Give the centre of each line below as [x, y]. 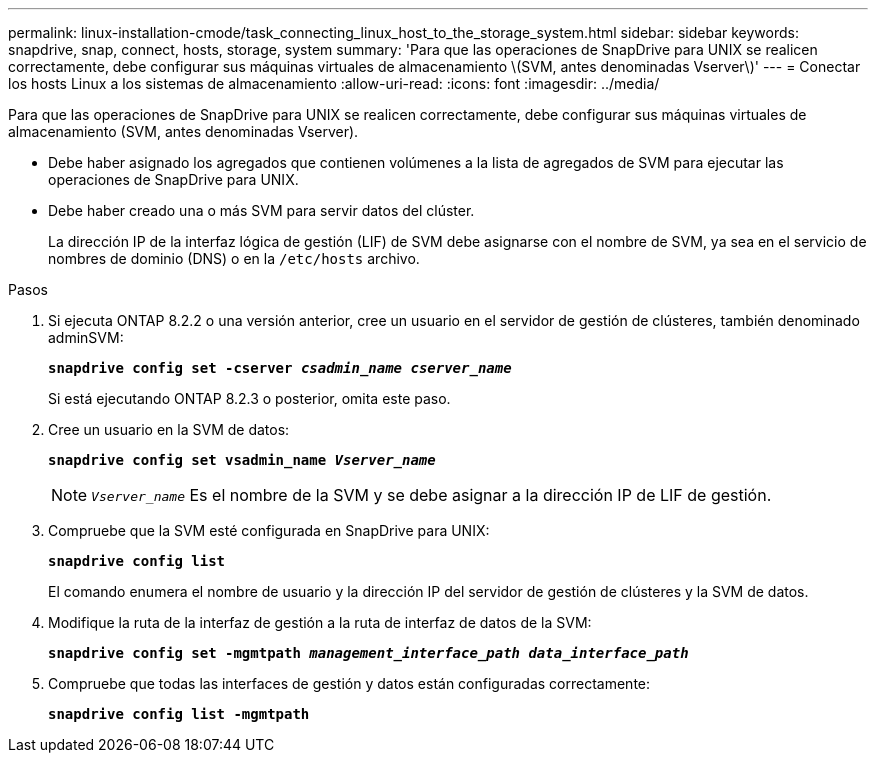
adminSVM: [86, 337]
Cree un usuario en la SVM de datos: [169, 429]
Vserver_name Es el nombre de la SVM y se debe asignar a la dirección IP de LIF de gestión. [431, 495]
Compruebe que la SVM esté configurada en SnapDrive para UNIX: [269, 530]
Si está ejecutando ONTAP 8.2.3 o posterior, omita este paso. [249, 398]
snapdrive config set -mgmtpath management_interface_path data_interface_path [368, 653]
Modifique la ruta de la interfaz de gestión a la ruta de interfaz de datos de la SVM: [320, 622]
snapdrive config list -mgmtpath [179, 714]
